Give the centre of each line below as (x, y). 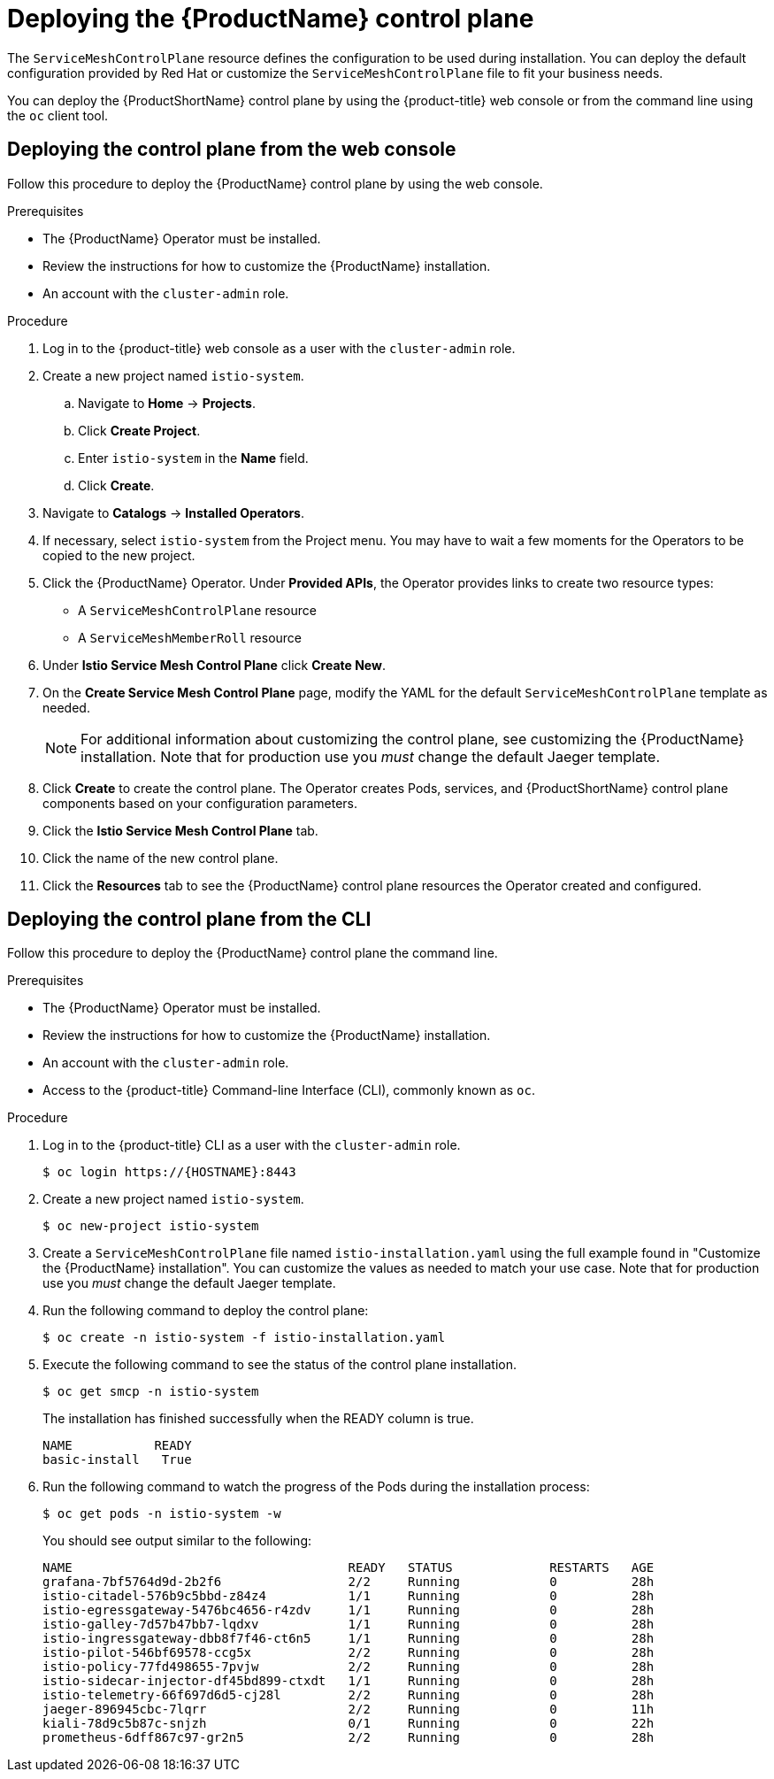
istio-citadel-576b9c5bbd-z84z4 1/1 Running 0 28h (349, 1596)
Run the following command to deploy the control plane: (206, 1311)
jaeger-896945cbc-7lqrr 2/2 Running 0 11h (349, 1710)
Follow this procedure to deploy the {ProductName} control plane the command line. (253, 953)
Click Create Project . (139, 430)
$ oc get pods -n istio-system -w (162, 1514)
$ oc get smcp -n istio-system (151, 1392)
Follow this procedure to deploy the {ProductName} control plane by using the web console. (275, 183)
